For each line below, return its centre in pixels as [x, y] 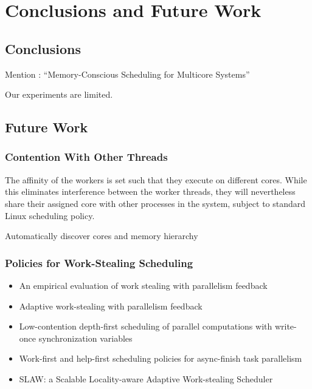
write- [286, 326]
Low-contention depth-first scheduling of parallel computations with [146, 326]
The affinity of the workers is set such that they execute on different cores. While [156, 179]
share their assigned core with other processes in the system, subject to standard [155, 203]
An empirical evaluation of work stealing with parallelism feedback [143, 285]
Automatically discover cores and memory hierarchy [102, 236]
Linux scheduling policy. [50, 215]
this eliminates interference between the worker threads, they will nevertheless [150, 191]
